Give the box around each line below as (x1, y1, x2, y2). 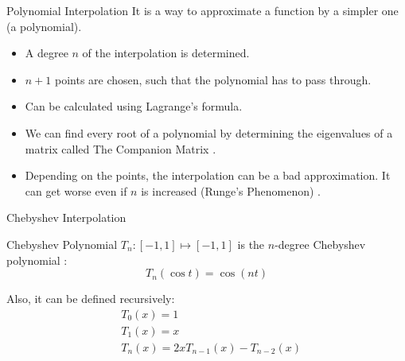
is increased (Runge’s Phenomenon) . (141, 182, 321, 199)
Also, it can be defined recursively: (6, 290, 175, 307)
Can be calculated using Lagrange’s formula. (25, 98, 243, 115)
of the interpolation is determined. (82, 45, 250, 61)
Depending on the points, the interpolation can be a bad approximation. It (25, 167, 391, 184)
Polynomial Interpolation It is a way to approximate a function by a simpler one (6, 2, 399, 18)
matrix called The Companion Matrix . (25, 140, 216, 157)
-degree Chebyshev (275, 235, 366, 252)
